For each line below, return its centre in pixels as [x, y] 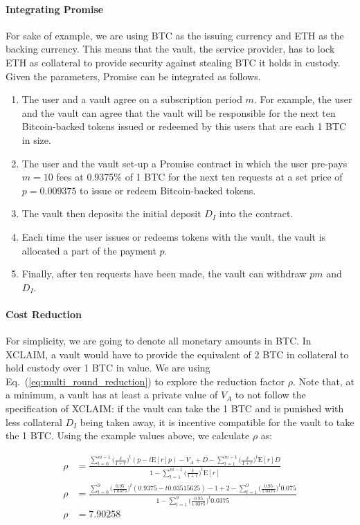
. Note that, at [323, 381]
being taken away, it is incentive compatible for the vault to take [217, 422]
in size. [36, 139]
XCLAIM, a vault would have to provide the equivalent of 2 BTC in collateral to [177, 354]
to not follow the [270, 395]
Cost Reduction [44, 314]
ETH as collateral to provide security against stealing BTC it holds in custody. [173, 62]
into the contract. [256, 213]
